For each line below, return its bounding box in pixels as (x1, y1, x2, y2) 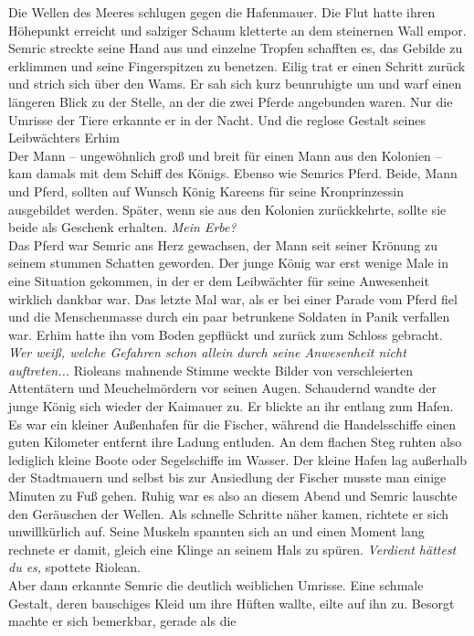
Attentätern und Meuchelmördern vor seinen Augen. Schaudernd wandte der (8, 378, 437, 397)
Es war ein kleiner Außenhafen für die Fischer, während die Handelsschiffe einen (8, 414, 457, 433)
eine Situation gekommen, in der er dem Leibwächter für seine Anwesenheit (8, 270, 429, 290)
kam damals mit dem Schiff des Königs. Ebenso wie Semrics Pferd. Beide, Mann (8, 164, 458, 183)
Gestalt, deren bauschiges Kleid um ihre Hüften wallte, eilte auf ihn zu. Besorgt (8, 593, 455, 612)
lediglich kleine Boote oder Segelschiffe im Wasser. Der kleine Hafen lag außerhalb (8, 450, 468, 469)
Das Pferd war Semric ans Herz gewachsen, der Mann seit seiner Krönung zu (8, 235, 438, 254)
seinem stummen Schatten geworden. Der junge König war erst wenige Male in (8, 253, 448, 272)
